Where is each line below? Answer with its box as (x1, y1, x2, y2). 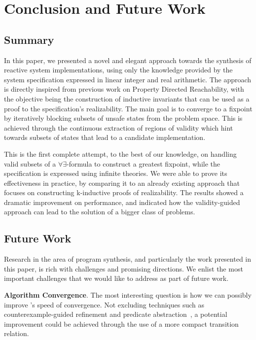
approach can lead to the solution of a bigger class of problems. (4, 206, 195, 217)
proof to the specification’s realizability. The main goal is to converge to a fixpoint (4, 103, 253, 113)
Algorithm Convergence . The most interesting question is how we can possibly (4, 290, 252, 300)
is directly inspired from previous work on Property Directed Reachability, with (4, 84, 244, 94)
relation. (4, 328, 29, 339)
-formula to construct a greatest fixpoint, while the (67, 158, 220, 169)
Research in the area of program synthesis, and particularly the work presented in (4, 254, 252, 264)
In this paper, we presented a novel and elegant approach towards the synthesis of (4, 55, 252, 65)
